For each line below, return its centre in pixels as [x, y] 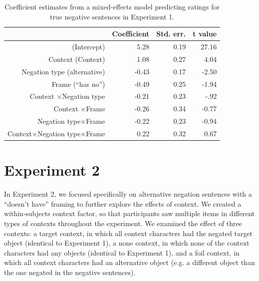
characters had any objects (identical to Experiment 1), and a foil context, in [122, 252]
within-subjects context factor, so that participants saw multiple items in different [129, 213]
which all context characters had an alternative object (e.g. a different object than [129, 262]
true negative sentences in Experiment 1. [112, 16]
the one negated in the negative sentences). [70, 272]
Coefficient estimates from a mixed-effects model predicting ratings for [112, 6]
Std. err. [171, 34]
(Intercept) [89, 47]
